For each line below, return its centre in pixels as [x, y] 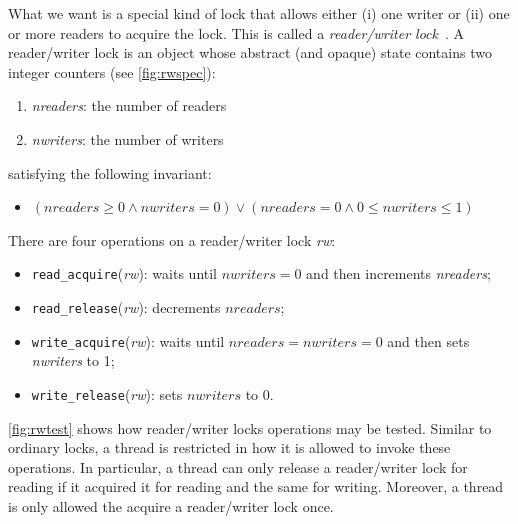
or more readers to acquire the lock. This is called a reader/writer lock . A [236, 32]
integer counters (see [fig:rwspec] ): [112, 71]
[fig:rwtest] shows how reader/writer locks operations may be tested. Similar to [250, 427]
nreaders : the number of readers [129, 105]
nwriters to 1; [73, 360]
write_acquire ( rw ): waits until [128, 340]
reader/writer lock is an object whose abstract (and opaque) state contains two [250, 52]
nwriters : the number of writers [127, 138]
